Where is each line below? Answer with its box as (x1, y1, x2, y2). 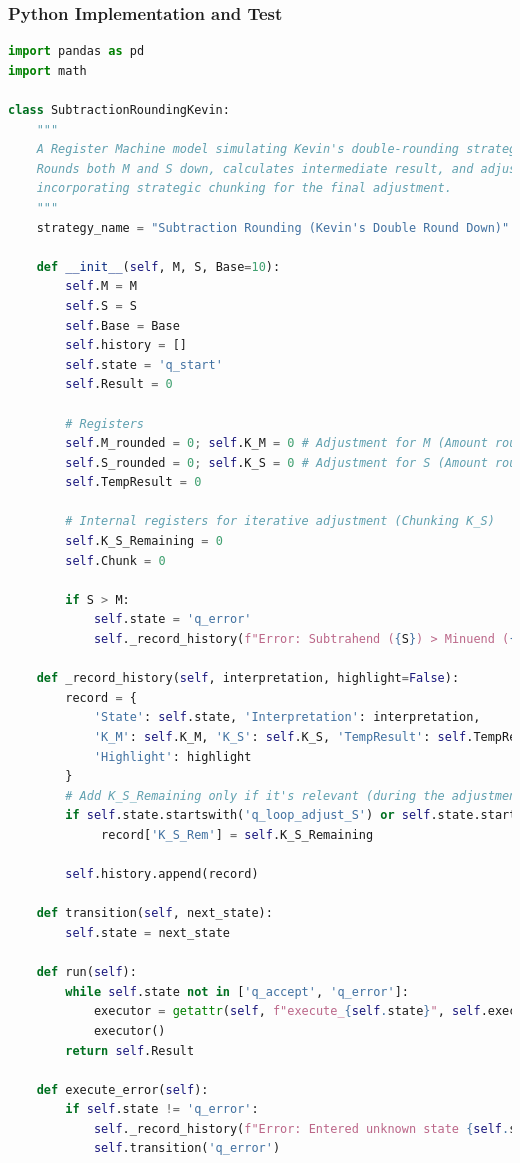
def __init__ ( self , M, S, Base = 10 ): (36, 259, 281, 274)
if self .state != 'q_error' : (65, 1102, 259, 1117)
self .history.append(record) (65, 867, 259, 882)
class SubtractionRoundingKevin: (8, 103, 230, 117)
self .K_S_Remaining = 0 (65, 534, 223, 549)
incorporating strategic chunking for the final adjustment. (36, 181, 452, 196)
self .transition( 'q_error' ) (93, 1141, 281, 1156)
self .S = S (65, 298, 137, 313)
